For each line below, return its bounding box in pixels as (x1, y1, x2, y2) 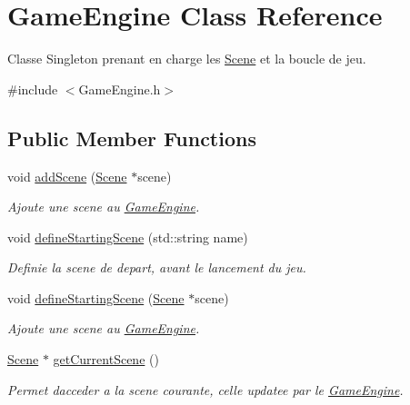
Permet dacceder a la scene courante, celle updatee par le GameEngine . (7, 380, 404, 399)
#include (7, 79, 58, 98)
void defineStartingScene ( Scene (7, 288, 185, 307)
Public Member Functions (7, 123, 256, 152)
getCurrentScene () (53, 350, 159, 369)
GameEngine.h (78, 79, 161, 98)
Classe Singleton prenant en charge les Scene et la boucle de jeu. (7, 49, 366, 68)
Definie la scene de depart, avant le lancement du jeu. (7, 258, 306, 277)
